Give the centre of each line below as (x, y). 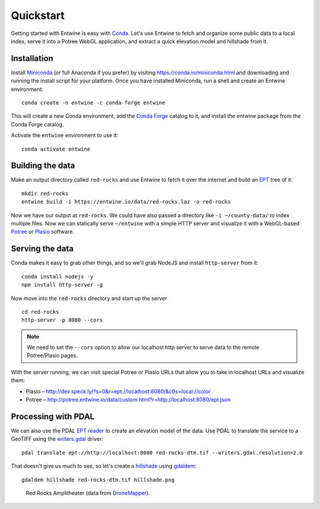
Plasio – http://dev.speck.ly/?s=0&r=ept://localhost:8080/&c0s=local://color (118, 391)
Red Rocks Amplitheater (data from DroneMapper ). (88, 493)
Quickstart (38, 15)
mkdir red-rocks (45, 193)
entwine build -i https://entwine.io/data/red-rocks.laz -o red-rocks (126, 202)
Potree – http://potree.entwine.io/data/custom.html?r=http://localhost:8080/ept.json (128, 400)
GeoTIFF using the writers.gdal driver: (57, 439)
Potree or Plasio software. (42, 232)
